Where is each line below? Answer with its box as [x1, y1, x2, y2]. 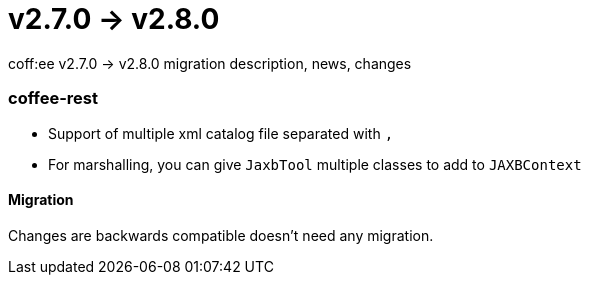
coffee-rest [8, 88, 98, 109]
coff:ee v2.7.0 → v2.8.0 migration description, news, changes [8, 54, 412, 72]
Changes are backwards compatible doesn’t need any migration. [8, 226, 434, 244]
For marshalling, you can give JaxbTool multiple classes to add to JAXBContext [48, 155, 582, 173]
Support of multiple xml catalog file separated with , [48, 124, 394, 142]
